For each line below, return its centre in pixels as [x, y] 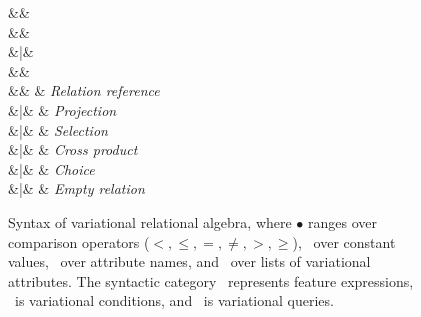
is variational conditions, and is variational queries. [174, 300]
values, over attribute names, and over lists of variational [189, 261]
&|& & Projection [62, 109]
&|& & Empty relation [76, 188]
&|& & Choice [51, 168]
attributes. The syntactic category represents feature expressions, [211, 280]
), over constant [344, 241]
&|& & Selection [58, 129]
